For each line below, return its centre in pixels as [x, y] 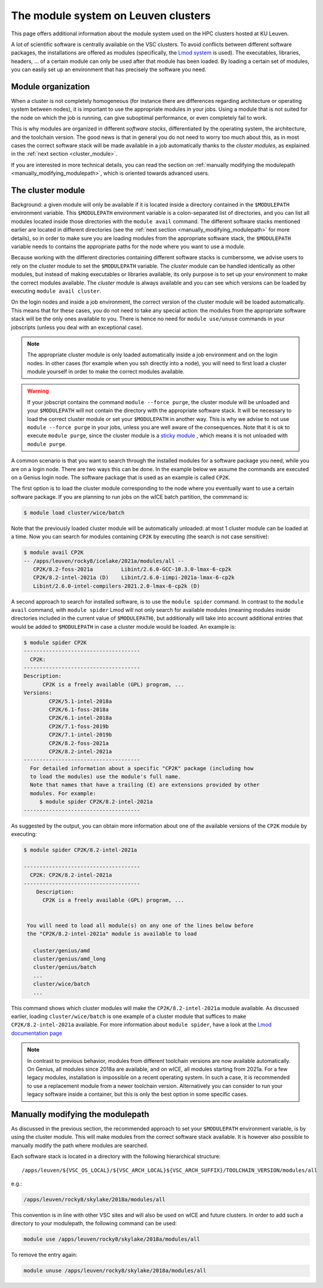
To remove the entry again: [44, 1255]
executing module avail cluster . [56, 291]
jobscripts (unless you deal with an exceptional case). [77, 327]
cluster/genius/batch [65, 967]
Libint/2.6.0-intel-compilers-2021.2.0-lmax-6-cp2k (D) [116, 586]
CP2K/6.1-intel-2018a [80, 718]
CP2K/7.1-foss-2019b [79, 726]
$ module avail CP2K [53, 553]
